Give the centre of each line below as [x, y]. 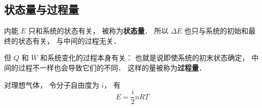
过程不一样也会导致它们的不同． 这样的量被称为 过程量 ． [112, 67]
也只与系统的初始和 [216, 31]
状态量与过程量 [41, 9]
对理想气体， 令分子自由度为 [52, 84]
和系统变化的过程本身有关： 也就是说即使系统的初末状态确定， [144, 58]
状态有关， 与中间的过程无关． [69, 40]
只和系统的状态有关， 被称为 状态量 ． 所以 [98, 31]
